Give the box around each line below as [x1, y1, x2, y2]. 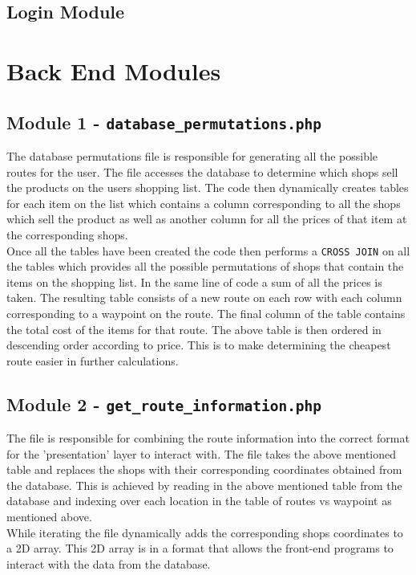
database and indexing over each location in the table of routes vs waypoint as [6, 492, 392, 509]
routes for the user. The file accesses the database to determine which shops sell [6, 163, 398, 180]
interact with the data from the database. [6, 555, 211, 572]
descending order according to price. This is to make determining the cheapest [6, 336, 391, 353]
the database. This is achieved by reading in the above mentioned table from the [6, 476, 402, 493]
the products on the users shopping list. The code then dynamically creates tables [6, 179, 409, 196]
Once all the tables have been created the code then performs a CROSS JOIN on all [6, 242, 410, 259]
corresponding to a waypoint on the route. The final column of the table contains [6, 304, 406, 321]
